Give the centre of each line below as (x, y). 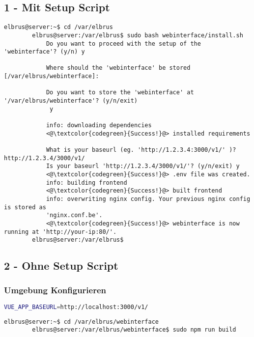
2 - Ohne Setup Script (61, 266)
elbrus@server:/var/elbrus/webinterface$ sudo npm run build (134, 330)
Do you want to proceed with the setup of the (123, 43)
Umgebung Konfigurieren (55, 290)
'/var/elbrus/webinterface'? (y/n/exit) (71, 101)
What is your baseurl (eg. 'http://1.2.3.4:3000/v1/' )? (141, 150)
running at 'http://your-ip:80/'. (60, 232)
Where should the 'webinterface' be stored (118, 68)
